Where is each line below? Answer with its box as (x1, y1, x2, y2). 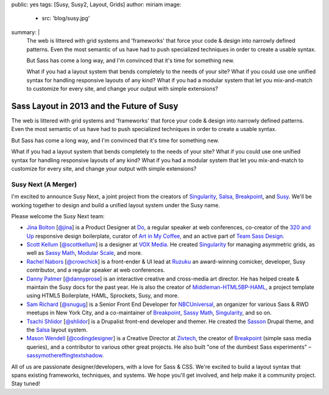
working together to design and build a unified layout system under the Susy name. (11, 201, 221, 208)
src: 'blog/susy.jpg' (41, 15, 90, 22)
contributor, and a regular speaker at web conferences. (26, 266, 165, 274)
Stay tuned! (11, 380, 40, 387)
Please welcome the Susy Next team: (11, 212, 105, 219)
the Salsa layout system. (26, 326, 88, 333)
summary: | (11, 28, 40, 36)
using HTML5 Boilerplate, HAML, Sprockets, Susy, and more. (26, 292, 179, 299)
